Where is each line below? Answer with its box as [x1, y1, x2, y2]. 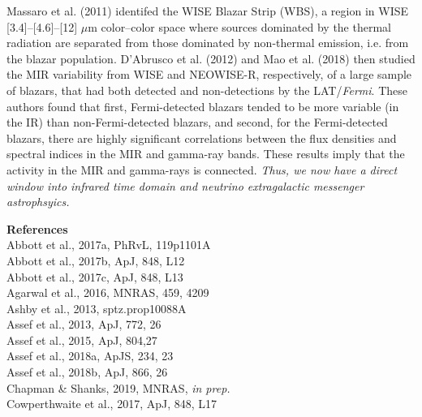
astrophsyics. [6, 193, 70, 210]
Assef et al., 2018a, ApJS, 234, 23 [6, 347, 174, 364]
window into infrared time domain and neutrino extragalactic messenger [6, 177, 364, 194]
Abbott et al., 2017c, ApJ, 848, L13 [6, 268, 183, 285]
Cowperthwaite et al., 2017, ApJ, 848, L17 [6, 395, 217, 412]
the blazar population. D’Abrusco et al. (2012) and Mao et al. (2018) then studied [6, 49, 416, 67]
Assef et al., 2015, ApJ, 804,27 [6, 331, 157, 348]
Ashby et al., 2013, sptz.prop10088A [6, 299, 187, 316]
